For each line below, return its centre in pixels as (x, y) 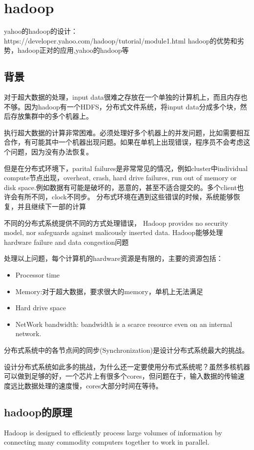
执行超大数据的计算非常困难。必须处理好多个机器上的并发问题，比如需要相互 (127, 132)
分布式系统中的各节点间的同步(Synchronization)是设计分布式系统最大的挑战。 (126, 350)
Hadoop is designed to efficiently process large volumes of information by (113, 432)
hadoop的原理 (38, 412)
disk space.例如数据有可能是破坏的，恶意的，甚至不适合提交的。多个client (120, 187)
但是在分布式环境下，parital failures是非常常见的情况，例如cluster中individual (126, 168)
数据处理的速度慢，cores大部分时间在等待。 (93, 385)
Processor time (38, 275)
